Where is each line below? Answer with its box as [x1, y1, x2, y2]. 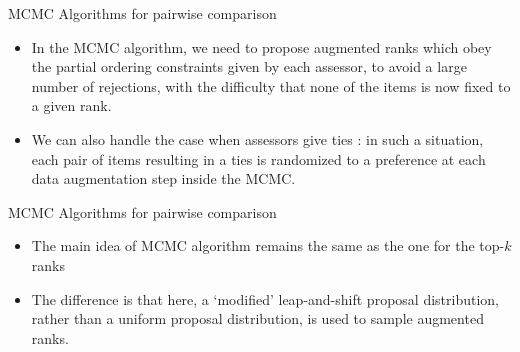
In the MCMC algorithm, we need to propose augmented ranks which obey [31, 36, 492, 57]
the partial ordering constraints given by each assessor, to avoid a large [31, 56, 467, 77]
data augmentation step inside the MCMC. [31, 168, 296, 189]
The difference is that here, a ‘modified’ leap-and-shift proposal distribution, [31, 288, 499, 309]
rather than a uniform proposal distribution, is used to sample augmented [31, 308, 484, 329]
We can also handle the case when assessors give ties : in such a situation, [31, 128, 484, 149]
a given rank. [31, 95, 112, 116]
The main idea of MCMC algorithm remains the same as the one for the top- [31, 235, 505, 256]
